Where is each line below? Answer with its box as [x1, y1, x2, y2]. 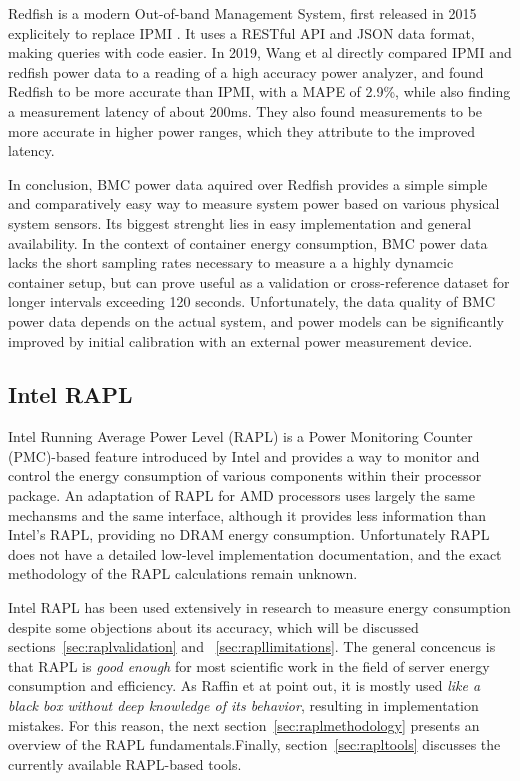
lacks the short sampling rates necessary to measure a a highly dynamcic [8, 252, 454, 273]
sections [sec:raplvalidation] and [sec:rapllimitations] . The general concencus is [8, 636, 496, 657]
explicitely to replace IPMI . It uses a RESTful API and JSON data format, [8, 22, 475, 43]
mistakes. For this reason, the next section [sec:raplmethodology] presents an [8, 714, 480, 735]
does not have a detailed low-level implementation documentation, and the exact [8, 543, 502, 564]
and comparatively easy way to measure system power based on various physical [8, 193, 500, 214]
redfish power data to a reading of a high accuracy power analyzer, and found [8, 61, 484, 82]
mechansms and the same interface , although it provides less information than [8, 504, 487, 525]
